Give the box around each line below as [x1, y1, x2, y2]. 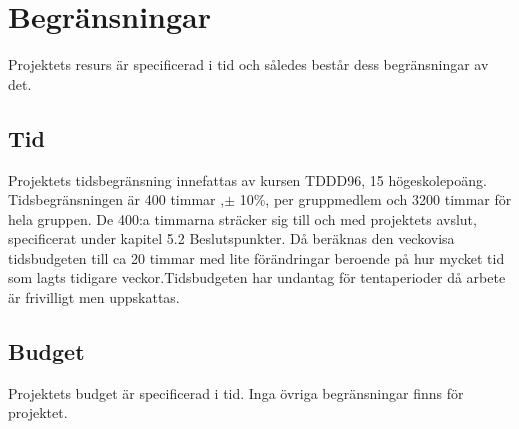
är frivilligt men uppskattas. [8, 287, 180, 308]
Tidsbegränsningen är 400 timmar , [8, 189, 225, 210]
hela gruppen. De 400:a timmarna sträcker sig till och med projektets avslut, [8, 208, 477, 229]
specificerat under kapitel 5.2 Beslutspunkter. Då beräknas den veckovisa [8, 228, 455, 249]
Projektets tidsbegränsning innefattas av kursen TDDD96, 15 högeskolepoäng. [8, 169, 487, 190]
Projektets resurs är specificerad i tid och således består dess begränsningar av [8, 54, 489, 75]
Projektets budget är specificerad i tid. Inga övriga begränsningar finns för [8, 382, 464, 403]
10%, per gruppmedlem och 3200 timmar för [239, 189, 512, 210]
